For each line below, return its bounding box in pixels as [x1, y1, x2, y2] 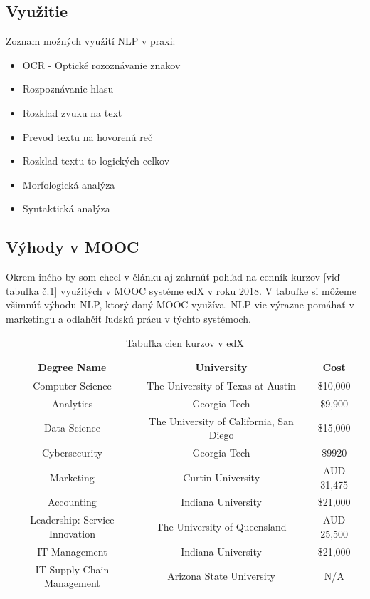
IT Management [37, 543, 107, 558]
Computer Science [33, 377, 112, 392]
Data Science [43, 420, 101, 435]
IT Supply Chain [35, 561, 110, 576]
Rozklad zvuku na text [22, 105, 122, 120]
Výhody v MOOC [6, 236, 139, 258]
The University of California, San [149, 413, 294, 428]
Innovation [48, 526, 95, 541]
